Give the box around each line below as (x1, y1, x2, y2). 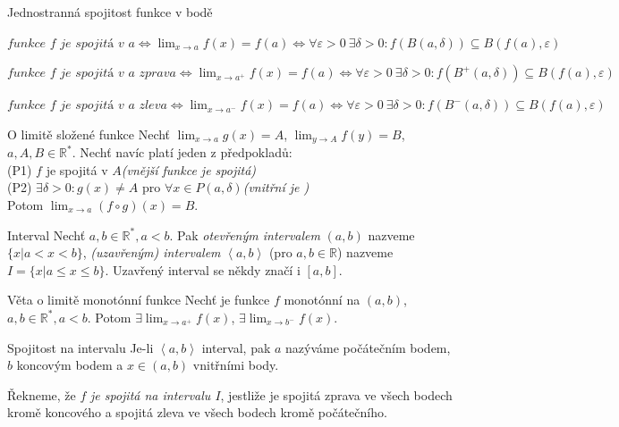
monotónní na (284, 290, 360, 309)
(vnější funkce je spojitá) (121, 160, 257, 179)
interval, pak (201, 338, 271, 356)
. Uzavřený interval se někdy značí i (105, 260, 301, 279)
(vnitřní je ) (242, 178, 309, 197)
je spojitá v (46, 160, 108, 179)
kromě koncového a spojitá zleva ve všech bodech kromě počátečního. (7, 403, 387, 422)
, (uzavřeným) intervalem (82, 243, 221, 262)
